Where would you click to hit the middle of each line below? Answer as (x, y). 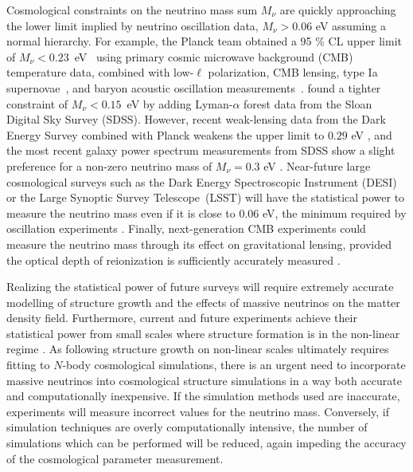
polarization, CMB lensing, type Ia (293, 72)
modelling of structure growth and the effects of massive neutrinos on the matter (203, 302)
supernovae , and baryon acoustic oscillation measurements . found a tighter (194, 87)
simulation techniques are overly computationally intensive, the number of (187, 427)
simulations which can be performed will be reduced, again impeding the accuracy (206, 443)
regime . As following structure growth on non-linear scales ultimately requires (198, 349)
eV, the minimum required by (335, 212)
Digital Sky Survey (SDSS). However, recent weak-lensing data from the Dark (196, 119)
